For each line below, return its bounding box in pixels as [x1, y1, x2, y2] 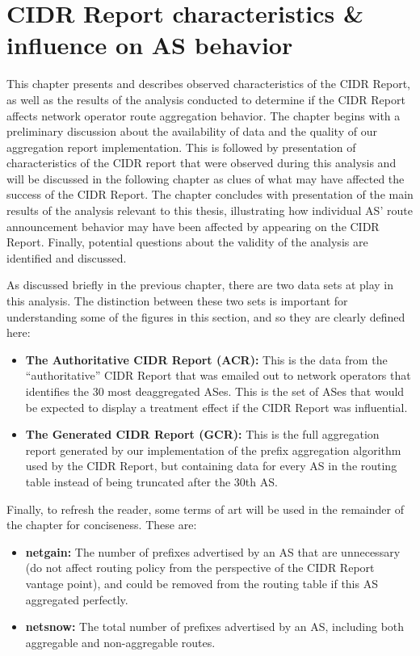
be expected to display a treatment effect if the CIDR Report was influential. [25, 398, 408, 415]
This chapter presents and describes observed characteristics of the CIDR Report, [6, 75, 410, 92]
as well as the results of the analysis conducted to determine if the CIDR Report [6, 90, 405, 107]
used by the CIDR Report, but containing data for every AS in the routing [25, 457, 397, 474]
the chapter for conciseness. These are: [6, 516, 197, 533]
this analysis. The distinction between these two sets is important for [6, 292, 348, 309]
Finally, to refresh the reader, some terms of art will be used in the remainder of [6, 500, 404, 517]
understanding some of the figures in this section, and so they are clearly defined [6, 308, 405, 325]
